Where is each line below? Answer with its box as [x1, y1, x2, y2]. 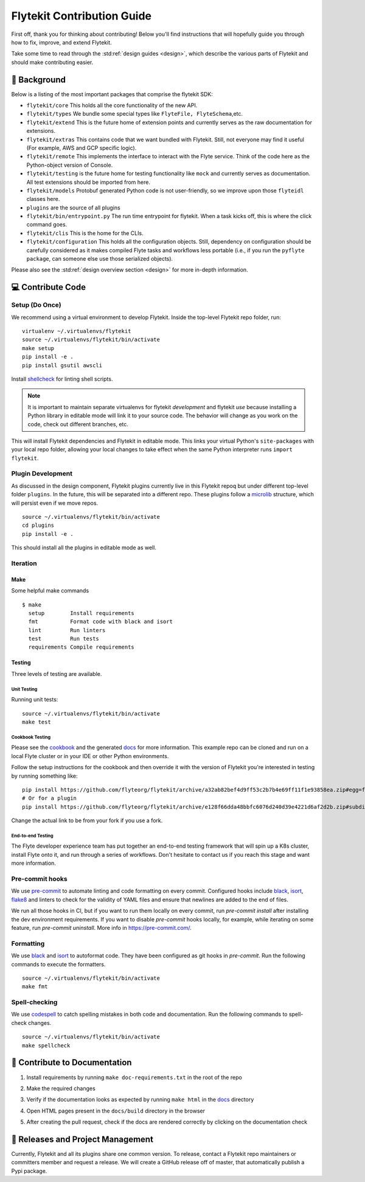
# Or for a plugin [22, 795, 77, 802]
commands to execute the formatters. [11, 960, 106, 968]
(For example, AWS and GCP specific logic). [26, 144, 137, 152]
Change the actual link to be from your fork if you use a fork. [11, 817, 163, 825]
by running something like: [11, 772, 78, 779]
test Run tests [28, 635, 100, 642]
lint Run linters [28, 627, 106, 633]
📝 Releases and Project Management [11, 1134, 153, 1144]
